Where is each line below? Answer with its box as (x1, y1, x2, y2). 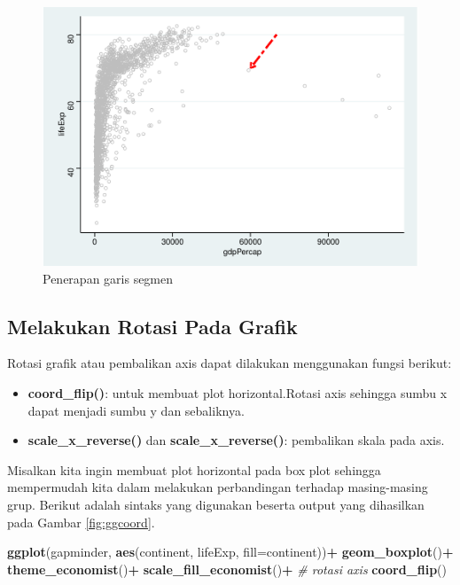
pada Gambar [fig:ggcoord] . (7, 512, 155, 531)
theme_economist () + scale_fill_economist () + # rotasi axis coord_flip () (7, 559, 448, 578)
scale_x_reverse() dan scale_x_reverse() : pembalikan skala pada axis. (27, 431, 445, 449)
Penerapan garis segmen (43, 269, 174, 287)
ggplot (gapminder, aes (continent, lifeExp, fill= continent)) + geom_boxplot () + (7, 542, 454, 561)
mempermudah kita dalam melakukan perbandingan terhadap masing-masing (7, 478, 428, 496)
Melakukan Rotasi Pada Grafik (7, 312, 298, 339)
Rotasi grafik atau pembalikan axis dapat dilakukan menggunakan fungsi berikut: (7, 354, 452, 372)
